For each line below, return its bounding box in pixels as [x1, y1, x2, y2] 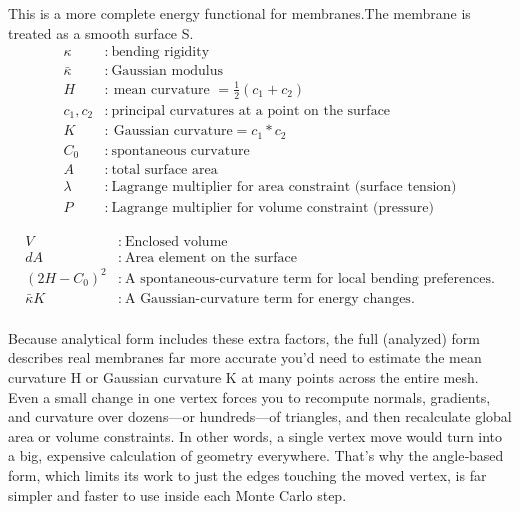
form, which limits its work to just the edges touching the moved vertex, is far [8, 464, 487, 485]
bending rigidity [111, 45, 210, 60]
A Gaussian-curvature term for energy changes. [124, 291, 415, 306]
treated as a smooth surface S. [8, 22, 194, 43]
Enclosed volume [124, 235, 228, 250]
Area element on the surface [124, 251, 297, 266]
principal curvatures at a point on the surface [111, 103, 391, 118]
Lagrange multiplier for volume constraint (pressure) [111, 201, 434, 216]
